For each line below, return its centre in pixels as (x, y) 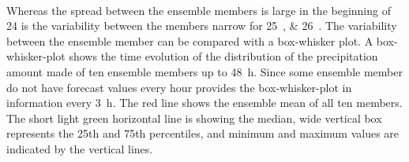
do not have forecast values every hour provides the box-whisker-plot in (179, 87)
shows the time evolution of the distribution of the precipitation (223, 56)
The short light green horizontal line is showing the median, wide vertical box (194, 118)
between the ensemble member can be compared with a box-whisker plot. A (190, 40)
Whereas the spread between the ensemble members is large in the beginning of (199, 10)
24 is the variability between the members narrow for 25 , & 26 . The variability (202, 26)
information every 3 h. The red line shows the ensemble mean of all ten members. (204, 103)
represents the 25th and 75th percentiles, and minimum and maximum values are (203, 133)
